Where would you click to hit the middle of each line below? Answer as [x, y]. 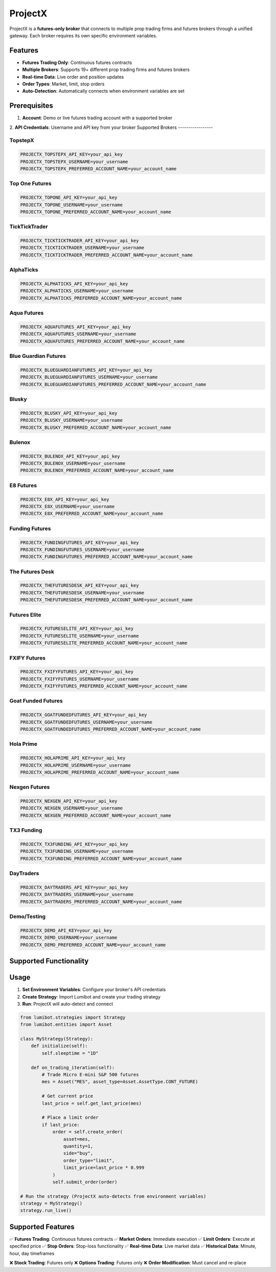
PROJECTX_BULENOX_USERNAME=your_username [73, 463]
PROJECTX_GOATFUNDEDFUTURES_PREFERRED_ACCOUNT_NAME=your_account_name [111, 729]
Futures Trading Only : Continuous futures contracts [77, 62]
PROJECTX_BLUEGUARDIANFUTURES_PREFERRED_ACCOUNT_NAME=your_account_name [113, 384]
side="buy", [78, 1153]
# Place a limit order [70, 1118]
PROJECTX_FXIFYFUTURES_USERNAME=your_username [79, 679]
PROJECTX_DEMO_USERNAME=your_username [69, 938]
